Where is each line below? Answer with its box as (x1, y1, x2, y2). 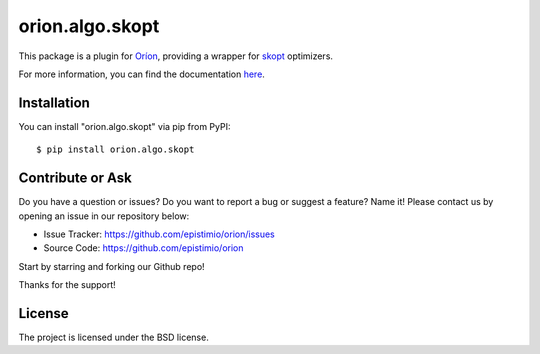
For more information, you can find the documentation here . (18, 68, 265, 80)
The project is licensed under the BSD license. (18, 331, 209, 343)
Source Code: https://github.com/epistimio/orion (43, 242, 244, 254)
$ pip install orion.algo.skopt (36, 144, 195, 155)
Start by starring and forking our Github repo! (18, 260, 205, 272)
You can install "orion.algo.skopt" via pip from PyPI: (18, 120, 231, 132)
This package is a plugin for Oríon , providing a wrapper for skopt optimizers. (18, 50, 334, 62)
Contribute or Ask (18, 170, 132, 187)
